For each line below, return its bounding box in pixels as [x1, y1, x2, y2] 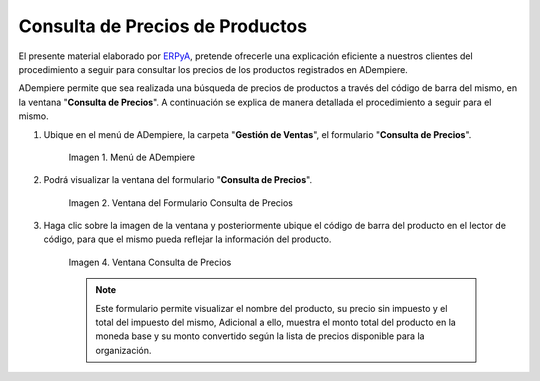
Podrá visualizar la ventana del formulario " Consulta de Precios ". [43, 174, 313, 186]
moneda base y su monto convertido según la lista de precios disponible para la [95, 330, 425, 342]
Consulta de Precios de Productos [18, 15, 308, 37]
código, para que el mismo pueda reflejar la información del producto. [43, 233, 332, 245]
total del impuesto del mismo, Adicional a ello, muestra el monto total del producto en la [95, 316, 457, 329]
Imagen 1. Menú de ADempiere [68, 151, 195, 163]
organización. [95, 344, 152, 356]
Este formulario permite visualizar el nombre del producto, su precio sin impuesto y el [95, 302, 448, 314]
